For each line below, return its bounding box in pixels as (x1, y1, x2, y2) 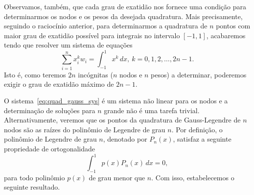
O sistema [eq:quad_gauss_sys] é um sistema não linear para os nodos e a (4, 95, 228, 105)
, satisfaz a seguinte (173, 134, 231, 144)
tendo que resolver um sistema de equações (4, 40, 133, 50)
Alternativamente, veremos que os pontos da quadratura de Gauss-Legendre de (4, 115, 241, 125)
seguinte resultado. (4, 182, 60, 192)
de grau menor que (89, 172, 145, 182)
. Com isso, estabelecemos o (151, 172, 234, 182)
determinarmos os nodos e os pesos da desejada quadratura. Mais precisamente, (4, 11, 243, 21)
